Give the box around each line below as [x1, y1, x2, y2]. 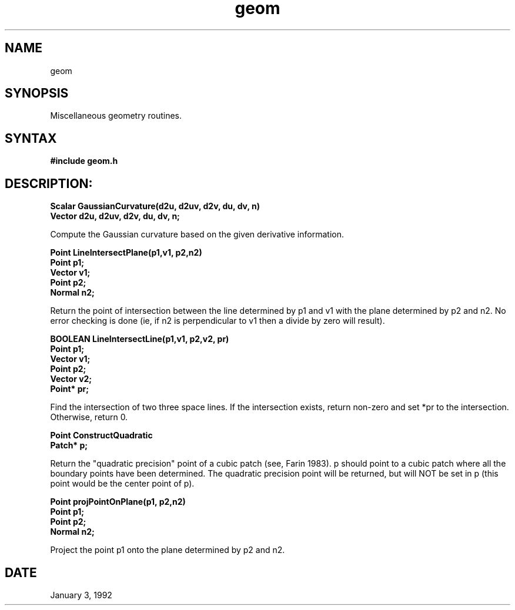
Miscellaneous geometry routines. [50, 110, 182, 121]
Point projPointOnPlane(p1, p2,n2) [50, 497, 186, 507]
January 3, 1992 [50, 589, 112, 600]
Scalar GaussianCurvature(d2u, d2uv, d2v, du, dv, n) [50, 201, 260, 212]
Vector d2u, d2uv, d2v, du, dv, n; [50, 211, 180, 222]
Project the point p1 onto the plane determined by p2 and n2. [50, 545, 285, 555]
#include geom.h [50, 156, 118, 166]
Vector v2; [50, 374, 92, 384]
